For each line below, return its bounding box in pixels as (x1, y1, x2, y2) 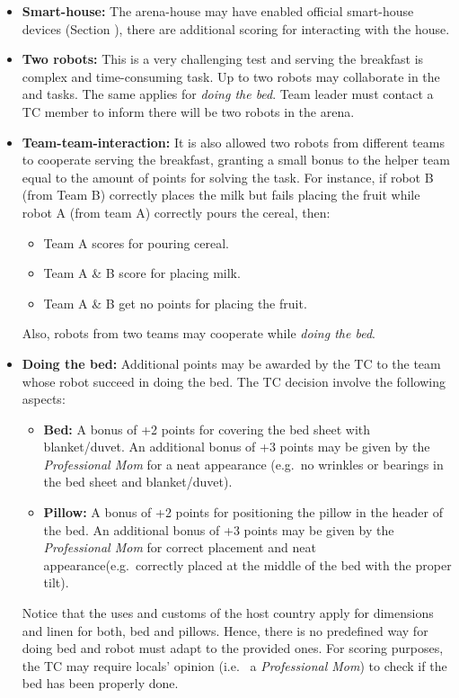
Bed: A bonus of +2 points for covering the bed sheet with (43, 419, 371, 438)
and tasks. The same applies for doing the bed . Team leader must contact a (22, 85, 434, 103)
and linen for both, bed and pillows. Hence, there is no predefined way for (22, 621, 428, 640)
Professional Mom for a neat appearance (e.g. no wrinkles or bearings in (43, 454, 444, 473)
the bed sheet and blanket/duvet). (43, 472, 233, 491)
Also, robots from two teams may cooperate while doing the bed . (22, 324, 375, 343)
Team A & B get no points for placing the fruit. (43, 293, 307, 312)
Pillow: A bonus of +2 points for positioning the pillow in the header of (43, 503, 443, 522)
